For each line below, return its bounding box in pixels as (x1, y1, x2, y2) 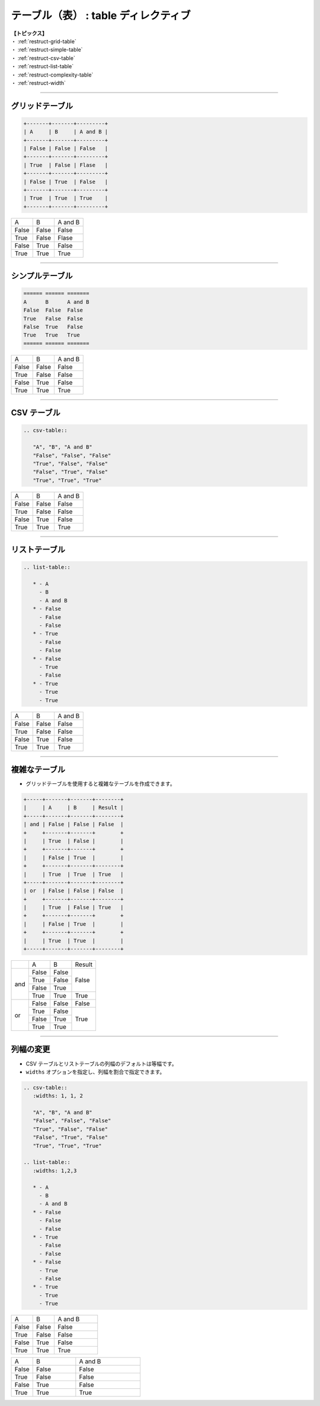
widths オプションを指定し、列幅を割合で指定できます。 (25, 1068, 165, 1075)
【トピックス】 (11, 30, 47, 37)
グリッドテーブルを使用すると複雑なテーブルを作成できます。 (25, 780, 175, 788)
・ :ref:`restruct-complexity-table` (11, 71, 94, 78)
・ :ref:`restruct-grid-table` (11, 37, 76, 45)
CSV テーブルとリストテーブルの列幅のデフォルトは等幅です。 (25, 1060, 177, 1067)
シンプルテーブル (11, 271, 73, 281)
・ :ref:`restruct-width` (11, 79, 66, 86)
